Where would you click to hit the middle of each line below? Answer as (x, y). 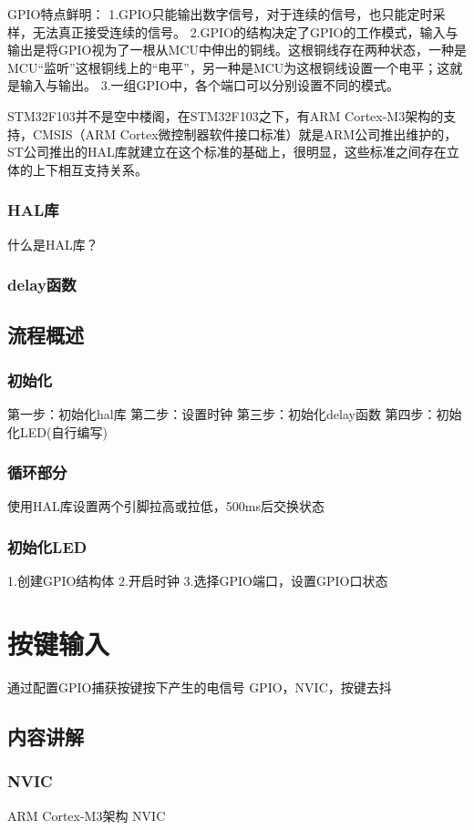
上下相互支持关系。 (90, 169)
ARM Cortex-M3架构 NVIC (87, 815)
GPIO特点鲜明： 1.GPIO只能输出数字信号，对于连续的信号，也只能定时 (220, 14)
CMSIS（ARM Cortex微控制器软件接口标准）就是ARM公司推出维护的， (245, 133)
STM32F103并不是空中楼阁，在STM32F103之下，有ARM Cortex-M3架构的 (226, 115)
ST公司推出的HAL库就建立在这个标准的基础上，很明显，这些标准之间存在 (227, 152)
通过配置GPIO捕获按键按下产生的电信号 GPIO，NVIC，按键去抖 (200, 687)
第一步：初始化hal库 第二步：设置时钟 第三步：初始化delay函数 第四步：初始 (235, 414)
